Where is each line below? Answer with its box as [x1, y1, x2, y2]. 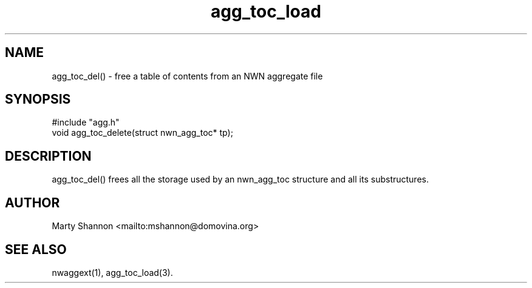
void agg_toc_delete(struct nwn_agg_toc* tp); [52, 127, 233, 138]
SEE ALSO [5, 241, 67, 257]
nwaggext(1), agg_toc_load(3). [52, 267, 173, 278]
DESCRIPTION [5, 148, 92, 164]
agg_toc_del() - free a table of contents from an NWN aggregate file [52, 70, 323, 81]
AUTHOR [5, 195, 60, 210]
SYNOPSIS [5, 92, 71, 107]
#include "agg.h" [52, 117, 120, 128]
